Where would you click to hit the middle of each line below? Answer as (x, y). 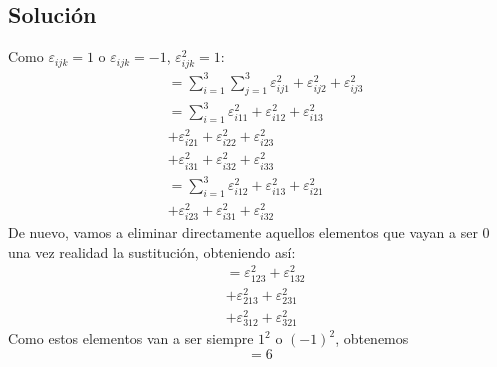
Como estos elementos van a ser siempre (131, 338)
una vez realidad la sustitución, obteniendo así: (152, 251)
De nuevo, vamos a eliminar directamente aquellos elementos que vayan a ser (243, 232)
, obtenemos (372, 338)
